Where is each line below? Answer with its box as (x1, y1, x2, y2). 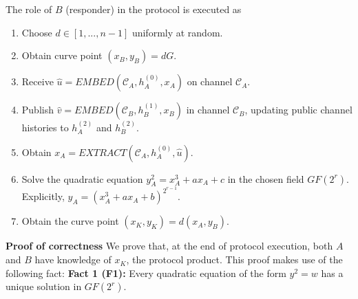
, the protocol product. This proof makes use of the (126, 252, 343, 267)
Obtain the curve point (21, 214, 119, 228)
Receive (21, 74, 54, 89)
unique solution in (6, 279, 82, 294)
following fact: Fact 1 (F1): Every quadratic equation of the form (6, 265, 286, 280)
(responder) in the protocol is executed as (65, 2, 242, 16)
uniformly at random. (131, 25, 223, 39)
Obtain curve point (21, 48, 103, 63)
